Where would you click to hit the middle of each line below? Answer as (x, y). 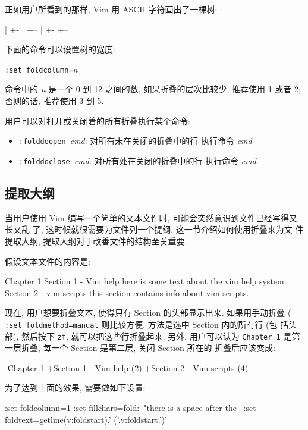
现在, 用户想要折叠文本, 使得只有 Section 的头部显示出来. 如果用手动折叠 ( (148, 313)
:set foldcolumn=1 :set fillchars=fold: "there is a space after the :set (131, 407)
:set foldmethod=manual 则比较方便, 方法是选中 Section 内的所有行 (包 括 (147, 324)
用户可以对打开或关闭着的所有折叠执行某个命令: (98, 120)
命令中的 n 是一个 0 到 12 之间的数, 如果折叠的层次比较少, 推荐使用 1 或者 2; (153, 89)
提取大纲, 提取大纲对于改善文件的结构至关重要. (96, 241)
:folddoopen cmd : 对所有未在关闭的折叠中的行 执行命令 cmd (135, 141)
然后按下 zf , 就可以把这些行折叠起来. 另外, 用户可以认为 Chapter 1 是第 (161, 336)
